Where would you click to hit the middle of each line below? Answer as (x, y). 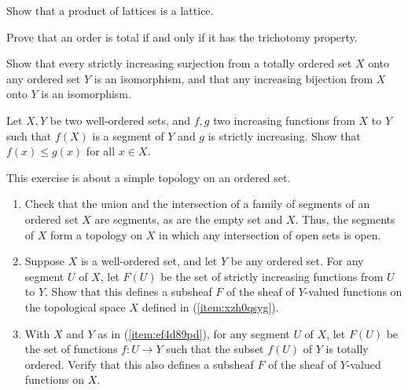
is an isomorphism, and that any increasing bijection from (233, 78)
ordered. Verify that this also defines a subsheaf (139, 364)
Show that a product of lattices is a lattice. (110, 10)
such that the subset (215, 349)
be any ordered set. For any (297, 261)
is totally (347, 349)
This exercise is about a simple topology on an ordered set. (149, 177)
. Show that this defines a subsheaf (129, 292)
